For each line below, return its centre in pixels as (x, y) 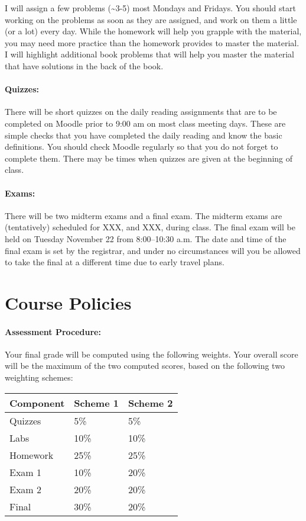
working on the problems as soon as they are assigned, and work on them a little (151, 19)
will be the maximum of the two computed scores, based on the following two (145, 366)
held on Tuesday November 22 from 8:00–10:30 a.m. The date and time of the (146, 238)
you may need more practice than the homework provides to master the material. (152, 42)
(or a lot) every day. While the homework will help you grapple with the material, (153, 31)
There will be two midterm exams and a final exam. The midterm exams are (144, 215)
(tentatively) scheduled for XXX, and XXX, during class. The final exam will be (150, 227)
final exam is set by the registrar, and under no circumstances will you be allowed (153, 250)
